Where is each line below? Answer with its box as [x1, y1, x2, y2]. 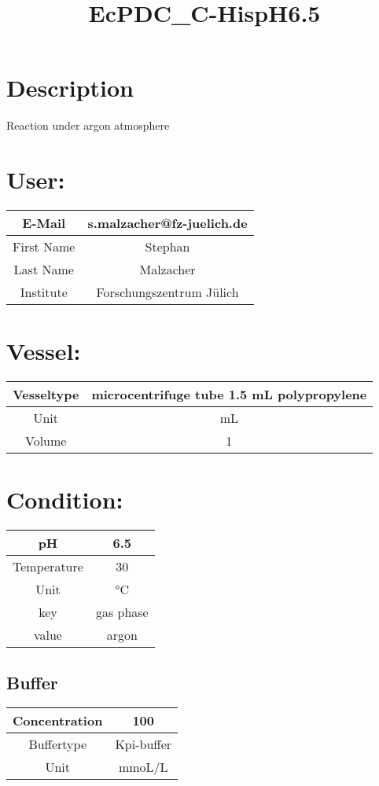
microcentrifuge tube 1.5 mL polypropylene [91, 385, 367, 404]
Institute [20, 283, 68, 302]
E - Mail [22, 214, 66, 233]
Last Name [13, 260, 74, 279]
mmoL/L [118, 758, 168, 777]
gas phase [95, 603, 149, 622]
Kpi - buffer [115, 735, 172, 754]
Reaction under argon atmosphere [6, 117, 170, 134]
